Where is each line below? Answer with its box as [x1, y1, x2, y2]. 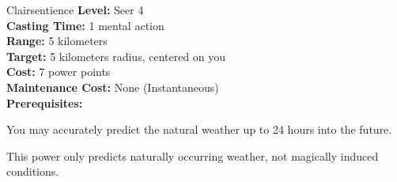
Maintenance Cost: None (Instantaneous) [6, 78, 219, 95]
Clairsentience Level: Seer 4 [6, 2, 144, 17]
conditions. [6, 163, 59, 180]
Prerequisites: [6, 94, 83, 111]
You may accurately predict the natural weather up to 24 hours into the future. [6, 121, 392, 138]
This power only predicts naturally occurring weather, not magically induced [6, 147, 379, 164]
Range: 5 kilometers [6, 32, 108, 49]
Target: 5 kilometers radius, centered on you [6, 47, 226, 64]
